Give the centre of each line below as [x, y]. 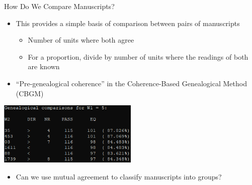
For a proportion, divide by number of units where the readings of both [138, 56]
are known [44, 66]
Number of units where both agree [81, 40]
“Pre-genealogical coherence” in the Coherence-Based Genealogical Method [131, 83]
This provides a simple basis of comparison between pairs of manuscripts [128, 23]
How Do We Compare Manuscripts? [59, 6]
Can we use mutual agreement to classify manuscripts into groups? [119, 177]
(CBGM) [30, 93]
